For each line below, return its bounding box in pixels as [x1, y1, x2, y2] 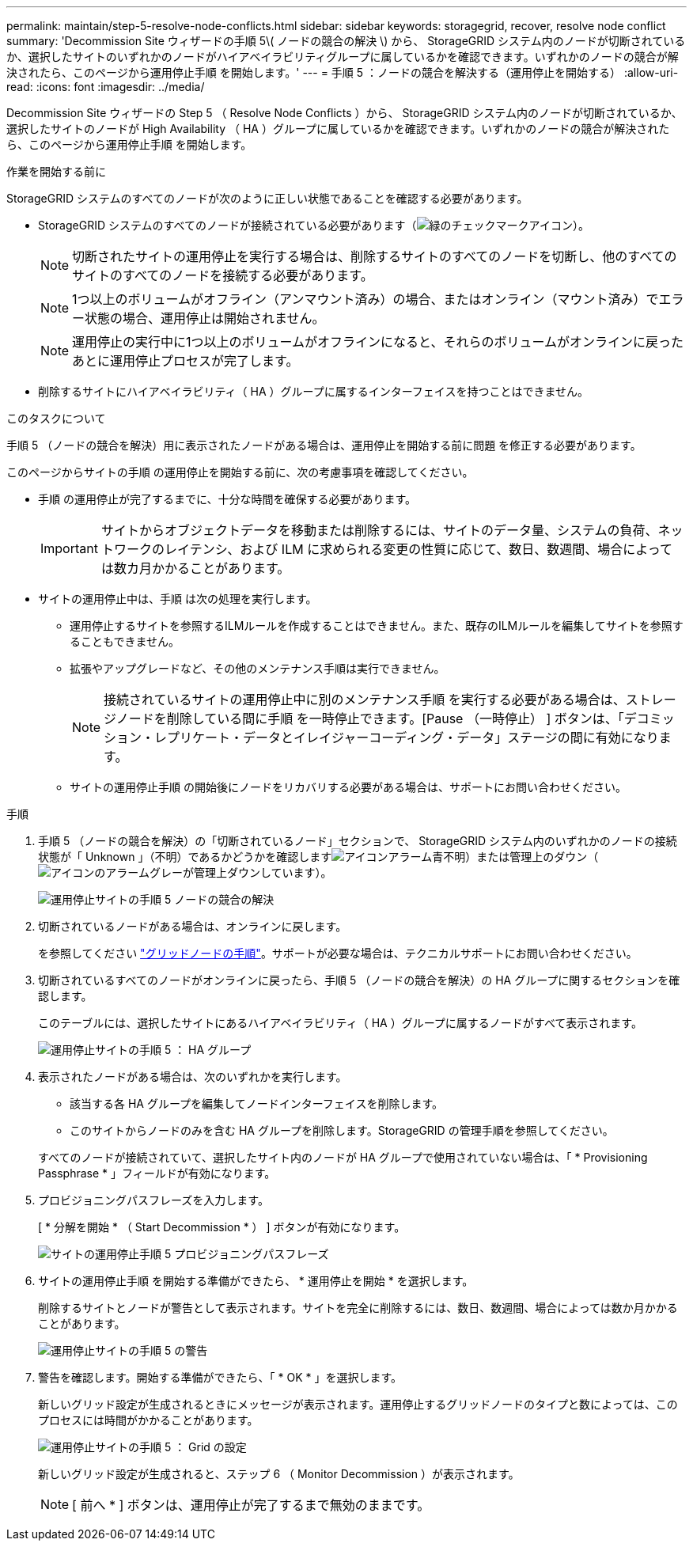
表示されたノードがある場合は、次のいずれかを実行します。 [38, 1070, 347, 1083]
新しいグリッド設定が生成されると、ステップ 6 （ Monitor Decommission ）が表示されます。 [38, 1467, 520, 1481]
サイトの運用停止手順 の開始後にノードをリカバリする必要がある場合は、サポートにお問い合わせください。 [70, 780, 627, 794]
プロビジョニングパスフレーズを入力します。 [38, 1193, 269, 1207]
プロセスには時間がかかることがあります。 [38, 1413, 259, 1427]
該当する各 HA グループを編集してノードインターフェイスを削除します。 [70, 1097, 444, 1110]
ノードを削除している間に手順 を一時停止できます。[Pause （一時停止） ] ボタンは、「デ [116, 711, 637, 726]
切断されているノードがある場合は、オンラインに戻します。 [38, 919, 347, 933]
